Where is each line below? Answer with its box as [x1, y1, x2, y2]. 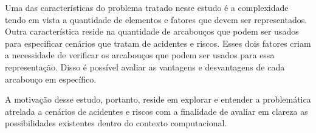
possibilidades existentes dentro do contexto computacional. [5, 117, 227, 129]
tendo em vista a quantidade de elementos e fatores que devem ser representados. [5, 13, 307, 26]
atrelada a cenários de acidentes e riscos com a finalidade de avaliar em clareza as [5, 104, 308, 117]
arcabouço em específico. [5, 72, 97, 85]
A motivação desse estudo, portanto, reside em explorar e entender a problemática [5, 93, 311, 106]
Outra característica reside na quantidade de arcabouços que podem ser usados [5, 25, 299, 38]
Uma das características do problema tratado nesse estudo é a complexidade [5, 1, 289, 13]
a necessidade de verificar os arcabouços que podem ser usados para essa [5, 49, 275, 61]
